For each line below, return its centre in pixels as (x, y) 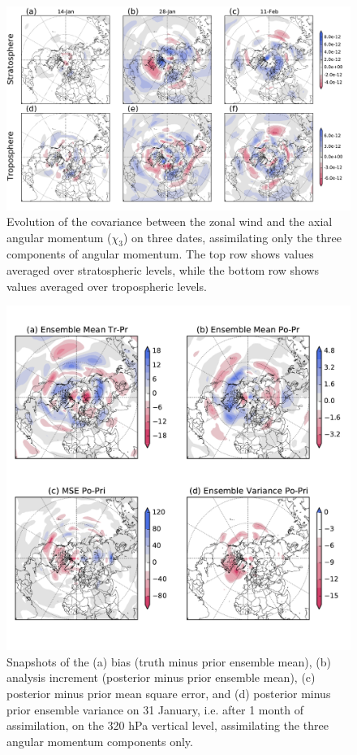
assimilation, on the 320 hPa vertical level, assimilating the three (168, 725)
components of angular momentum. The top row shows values (160, 254)
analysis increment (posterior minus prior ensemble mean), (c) (161, 677)
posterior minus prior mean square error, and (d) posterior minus (169, 694)
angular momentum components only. (100, 741)
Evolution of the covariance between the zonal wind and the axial (170, 221)
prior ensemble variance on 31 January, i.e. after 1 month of (155, 709)
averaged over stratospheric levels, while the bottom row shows (163, 270)
